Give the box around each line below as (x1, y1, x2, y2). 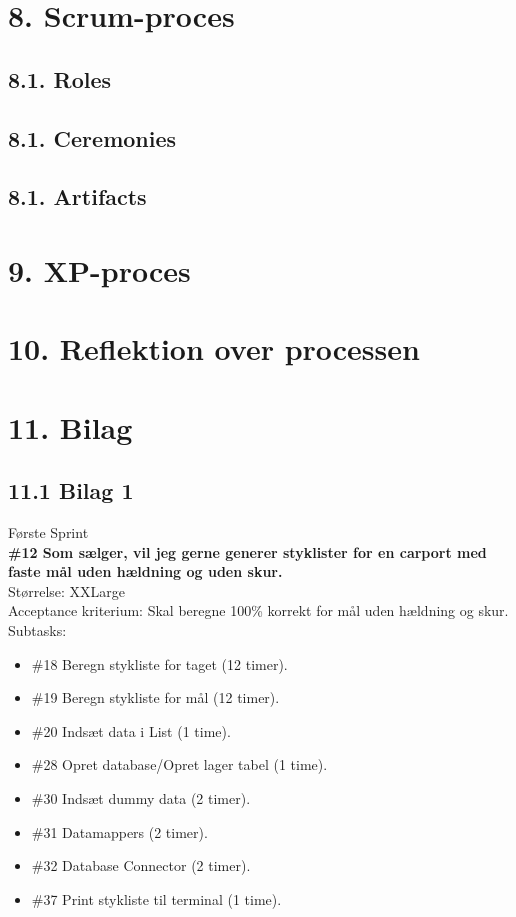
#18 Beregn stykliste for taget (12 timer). (31, 653, 288, 674)
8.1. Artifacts (8, 181, 147, 212)
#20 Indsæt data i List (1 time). (31, 720, 231, 741)
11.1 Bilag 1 (8, 475, 134, 506)
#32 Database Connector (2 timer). (31, 855, 251, 876)
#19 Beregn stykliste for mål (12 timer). (31, 687, 280, 708)
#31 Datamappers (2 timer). (31, 821, 208, 842)
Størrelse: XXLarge (8, 580, 126, 601)
